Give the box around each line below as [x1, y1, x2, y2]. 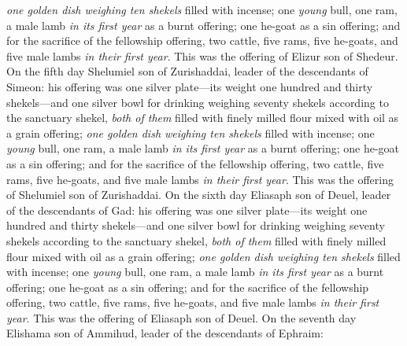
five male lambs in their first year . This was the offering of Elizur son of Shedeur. [6, 47, 398, 64]
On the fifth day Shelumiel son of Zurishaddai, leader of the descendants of [6, 63, 368, 79]
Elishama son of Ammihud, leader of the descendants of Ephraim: [6, 325, 324, 341]
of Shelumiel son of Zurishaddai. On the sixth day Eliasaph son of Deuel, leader [6, 186, 391, 203]
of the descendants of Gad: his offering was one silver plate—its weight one [6, 201, 368, 218]
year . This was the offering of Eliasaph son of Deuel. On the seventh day [6, 309, 357, 326]
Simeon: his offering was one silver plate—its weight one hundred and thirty [6, 78, 373, 94]
